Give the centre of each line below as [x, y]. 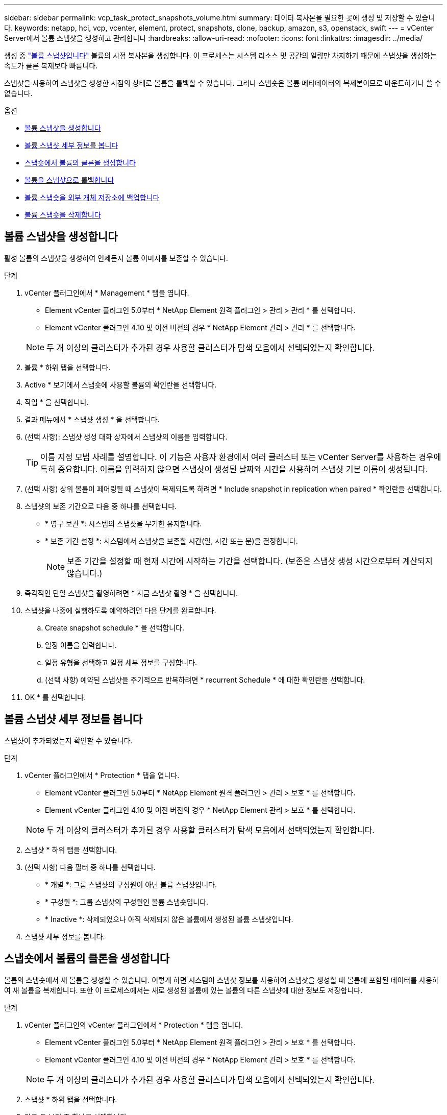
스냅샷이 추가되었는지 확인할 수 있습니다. [68, 740]
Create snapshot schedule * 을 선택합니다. [115, 627]
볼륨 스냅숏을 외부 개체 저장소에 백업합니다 [92, 197]
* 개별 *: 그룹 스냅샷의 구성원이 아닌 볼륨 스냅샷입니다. [131, 884]
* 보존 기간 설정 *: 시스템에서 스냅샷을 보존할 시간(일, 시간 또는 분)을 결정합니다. [171, 541]
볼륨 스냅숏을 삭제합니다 [63, 215]
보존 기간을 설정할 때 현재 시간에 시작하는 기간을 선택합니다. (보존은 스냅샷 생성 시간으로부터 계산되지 [250, 561]
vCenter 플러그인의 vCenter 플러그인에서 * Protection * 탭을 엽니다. [134, 1025]
